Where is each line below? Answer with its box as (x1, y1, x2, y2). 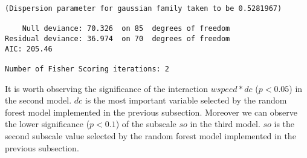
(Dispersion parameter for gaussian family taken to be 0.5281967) (5, 4, 282, 13)
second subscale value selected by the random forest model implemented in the (5, 129, 296, 142)
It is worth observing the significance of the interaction (5, 82, 208, 94)
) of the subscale (115, 117, 176, 130)
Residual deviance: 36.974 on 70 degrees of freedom (5, 34, 230, 43)
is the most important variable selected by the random (85, 94, 287, 107)
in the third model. (190, 117, 260, 130)
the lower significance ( (5, 117, 90, 130)
